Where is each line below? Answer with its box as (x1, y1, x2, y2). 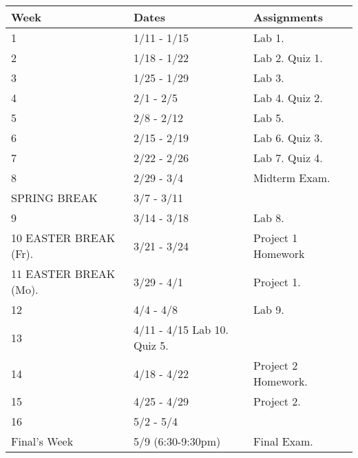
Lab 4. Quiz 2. (253, 90, 323, 106)
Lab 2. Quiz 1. (253, 50, 323, 66)
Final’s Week (11, 433, 74, 449)
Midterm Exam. (253, 170, 330, 186)
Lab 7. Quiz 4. (253, 150, 323, 166)
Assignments (253, 9, 323, 25)
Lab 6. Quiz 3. (253, 130, 323, 146)
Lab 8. (253, 210, 284, 226)
